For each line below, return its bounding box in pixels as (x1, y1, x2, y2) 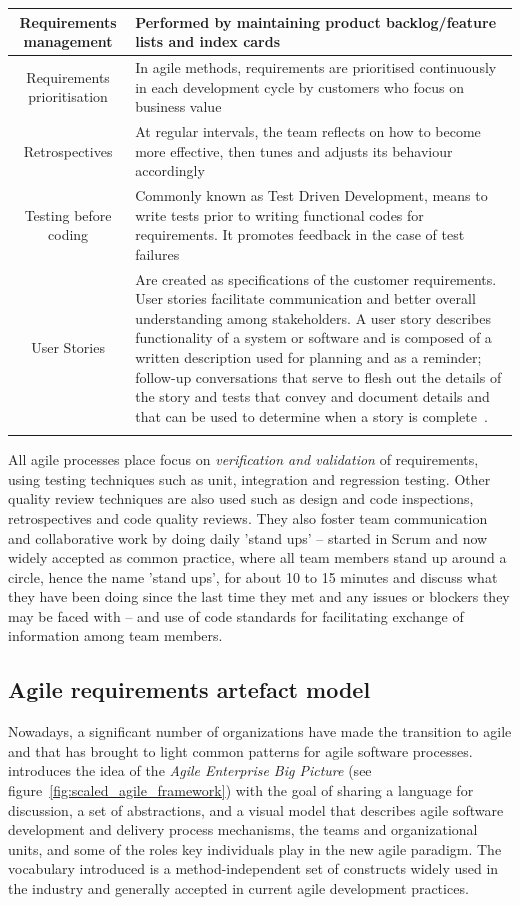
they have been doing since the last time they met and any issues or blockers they (8, 586, 510, 607)
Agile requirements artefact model (8, 674, 371, 705)
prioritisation (28, 86, 108, 107)
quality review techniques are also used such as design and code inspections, (8, 488, 474, 509)
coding (48, 224, 89, 245)
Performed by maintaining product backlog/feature (135, 11, 497, 32)
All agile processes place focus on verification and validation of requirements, (8, 449, 479, 470)
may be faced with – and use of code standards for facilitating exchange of (8, 605, 464, 626)
